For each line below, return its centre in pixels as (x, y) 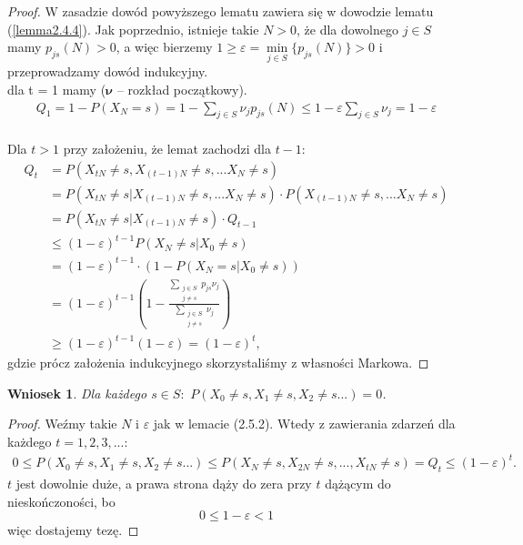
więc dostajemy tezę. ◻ (73, 530)
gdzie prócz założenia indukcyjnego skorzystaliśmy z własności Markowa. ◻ (218, 363)
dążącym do (358, 483)
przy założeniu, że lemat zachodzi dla (167, 149)
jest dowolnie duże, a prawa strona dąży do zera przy (164, 483)
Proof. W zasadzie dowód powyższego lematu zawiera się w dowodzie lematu (221, 11)
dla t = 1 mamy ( (57, 89)
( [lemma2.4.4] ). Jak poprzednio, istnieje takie (133, 29)
